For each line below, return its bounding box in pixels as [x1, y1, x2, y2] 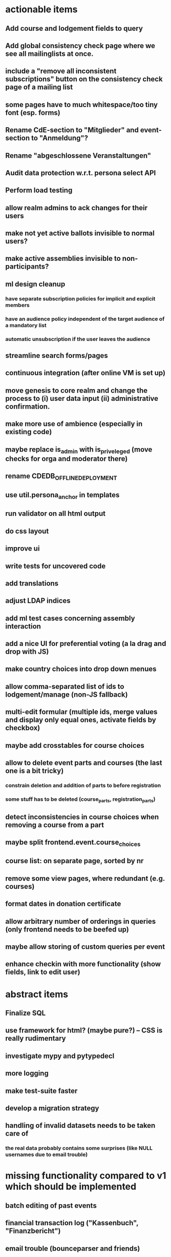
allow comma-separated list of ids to [5, 682, 124, 691]
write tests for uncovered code [5, 561, 106, 570]
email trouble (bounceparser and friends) [5, 1244, 140, 1253]
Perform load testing [5, 186, 73, 195]
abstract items [5, 988, 68, 1000]
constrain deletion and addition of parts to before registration [5, 782, 161, 789]
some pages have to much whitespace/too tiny [5, 100, 158, 109]
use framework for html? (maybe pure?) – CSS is [5, 1026, 163, 1035]
